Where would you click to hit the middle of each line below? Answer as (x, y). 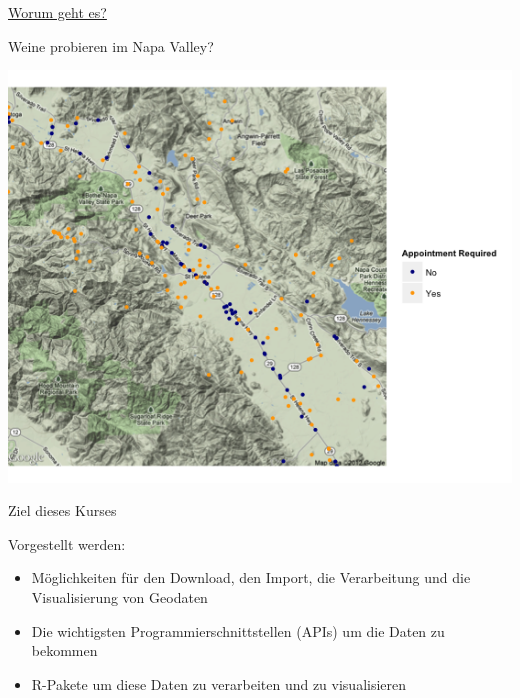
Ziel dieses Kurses (62, 510)
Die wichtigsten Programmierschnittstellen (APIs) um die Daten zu (238, 630)
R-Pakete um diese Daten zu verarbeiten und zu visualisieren (219, 683)
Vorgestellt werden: (67, 543)
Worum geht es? (57, 12)
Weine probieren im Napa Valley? (111, 45)
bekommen (64, 650)
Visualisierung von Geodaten (119, 596)
